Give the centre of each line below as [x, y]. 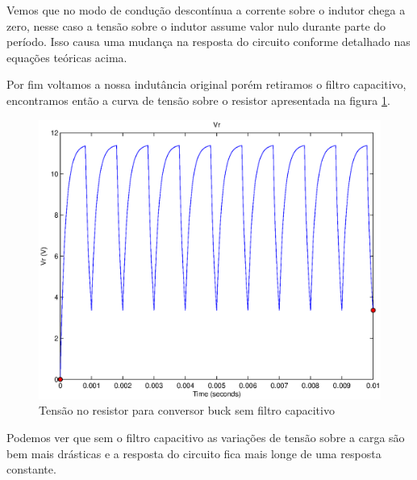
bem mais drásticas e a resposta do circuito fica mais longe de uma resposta [194, 453]
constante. [31, 469]
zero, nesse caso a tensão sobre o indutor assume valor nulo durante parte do [196, 25]
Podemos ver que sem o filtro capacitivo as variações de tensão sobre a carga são [206, 437]
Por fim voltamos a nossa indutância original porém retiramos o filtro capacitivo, [206, 84]
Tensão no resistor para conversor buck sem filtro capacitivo [187, 410]
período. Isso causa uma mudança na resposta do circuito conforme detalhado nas [208, 42]
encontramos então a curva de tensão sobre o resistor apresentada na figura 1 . [198, 100]
